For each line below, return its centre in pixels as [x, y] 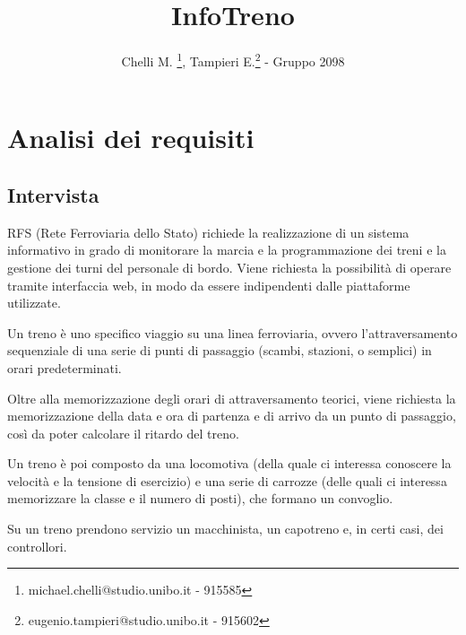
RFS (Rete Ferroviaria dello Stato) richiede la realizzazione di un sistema [208, 232]
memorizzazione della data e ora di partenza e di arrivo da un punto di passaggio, [232, 416]
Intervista [53, 194]
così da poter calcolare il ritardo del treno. [123, 433]
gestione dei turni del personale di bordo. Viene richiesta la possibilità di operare [229, 267]
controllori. [37, 546]
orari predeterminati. [65, 367]
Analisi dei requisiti [131, 138]
